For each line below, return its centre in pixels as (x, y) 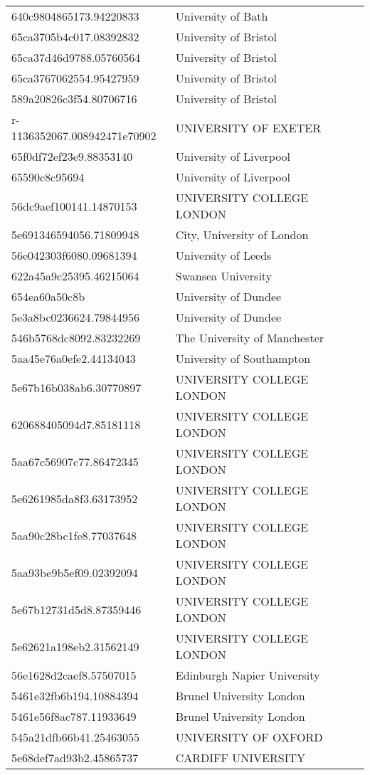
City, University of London (242, 234)
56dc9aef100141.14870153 (74, 206)
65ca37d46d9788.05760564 (76, 57)
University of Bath (222, 16)
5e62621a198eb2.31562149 (75, 646)
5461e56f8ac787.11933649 (74, 716)
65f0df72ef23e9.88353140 (72, 156)
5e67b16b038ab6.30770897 (76, 387)
